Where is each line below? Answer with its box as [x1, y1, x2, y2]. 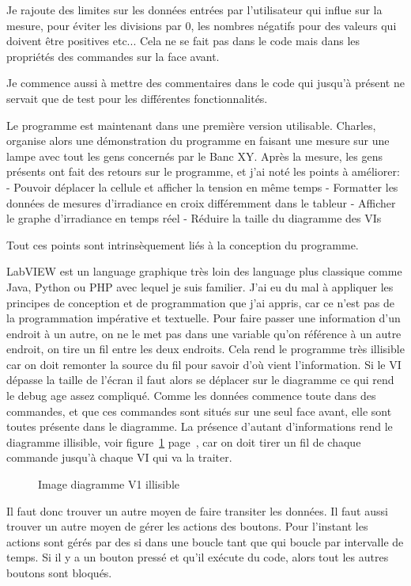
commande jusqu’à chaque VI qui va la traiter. [6, 449, 232, 466]
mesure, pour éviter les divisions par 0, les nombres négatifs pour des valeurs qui [6, 17, 397, 33]
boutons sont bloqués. [6, 565, 112, 580]
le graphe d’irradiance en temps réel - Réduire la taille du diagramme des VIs [6, 210, 382, 226]
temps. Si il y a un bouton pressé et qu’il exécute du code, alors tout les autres [6, 549, 389, 565]
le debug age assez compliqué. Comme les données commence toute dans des [6, 387, 376, 404]
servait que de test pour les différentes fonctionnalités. [6, 89, 268, 106]
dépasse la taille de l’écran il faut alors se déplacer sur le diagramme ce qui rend [6, 371, 394, 388]
